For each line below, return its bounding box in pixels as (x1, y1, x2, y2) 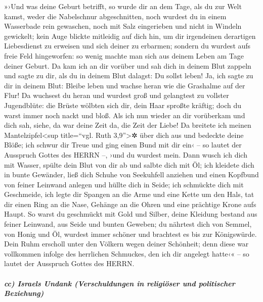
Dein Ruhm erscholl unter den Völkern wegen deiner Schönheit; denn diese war (4, 238, 249, 249)
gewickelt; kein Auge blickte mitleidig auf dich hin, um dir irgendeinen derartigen (4, 30, 256, 41)
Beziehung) (4, 288, 44, 298)
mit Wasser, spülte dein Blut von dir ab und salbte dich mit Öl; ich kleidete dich (4, 159, 254, 170)
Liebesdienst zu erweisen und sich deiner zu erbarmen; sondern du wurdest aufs (4, 40, 251, 51)
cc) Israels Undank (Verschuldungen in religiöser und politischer (4, 278, 235, 288)
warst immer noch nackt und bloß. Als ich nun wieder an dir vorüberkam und (4, 110, 245, 120)
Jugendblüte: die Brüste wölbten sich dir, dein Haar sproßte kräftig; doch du (4, 99, 242, 110)
